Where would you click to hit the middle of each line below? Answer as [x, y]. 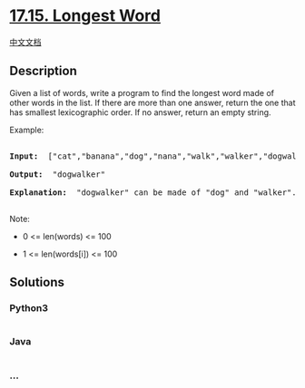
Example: [27, 130]
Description [43, 71]
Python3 [29, 308]
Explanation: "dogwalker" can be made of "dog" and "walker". [153, 192]
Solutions [37, 282]
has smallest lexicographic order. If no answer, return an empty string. [140, 112]
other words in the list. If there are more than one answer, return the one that [152, 102]
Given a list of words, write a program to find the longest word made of [142, 92]
